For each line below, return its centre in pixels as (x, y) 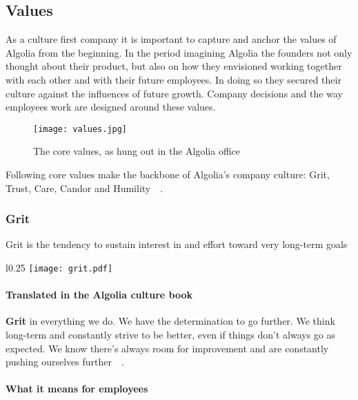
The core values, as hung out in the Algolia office (137, 151)
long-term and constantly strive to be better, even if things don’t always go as (171, 335)
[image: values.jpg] (80, 129)
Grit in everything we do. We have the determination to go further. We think (170, 321)
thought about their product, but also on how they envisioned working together (174, 66)
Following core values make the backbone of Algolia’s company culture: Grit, (168, 174)
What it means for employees (77, 389)
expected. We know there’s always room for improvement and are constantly (167, 348)
